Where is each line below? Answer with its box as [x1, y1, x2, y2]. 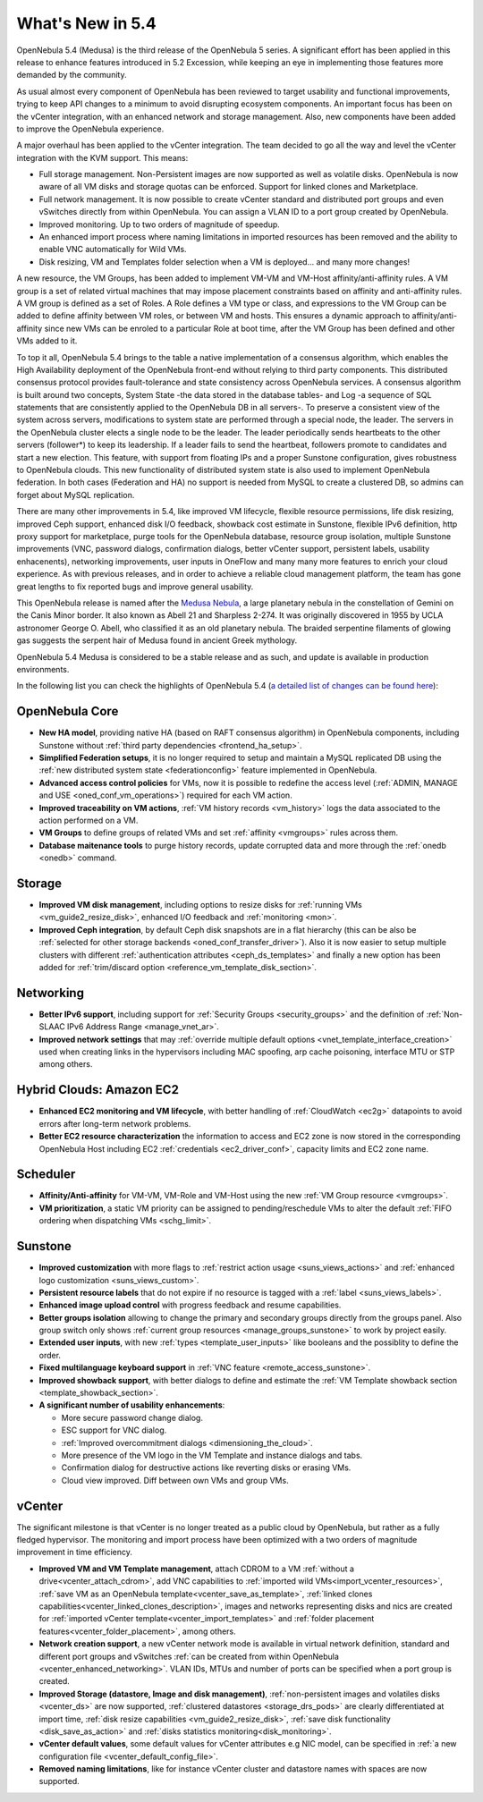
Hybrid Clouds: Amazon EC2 [16, 1082, 179, 1097]
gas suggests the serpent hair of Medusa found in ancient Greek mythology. [16, 635, 298, 646]
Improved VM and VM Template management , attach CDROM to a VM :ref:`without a [38, 1563, 355, 1574]
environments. [16, 664, 70, 674]
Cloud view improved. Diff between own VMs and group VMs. [61, 1475, 290, 1485]
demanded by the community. [16, 70, 127, 80]
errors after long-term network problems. [38, 1118, 191, 1129]
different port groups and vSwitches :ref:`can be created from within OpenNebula [38, 1651, 340, 1662]
